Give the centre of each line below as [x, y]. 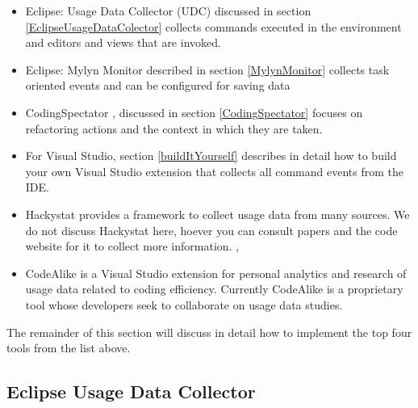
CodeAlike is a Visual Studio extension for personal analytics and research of [216, 273]
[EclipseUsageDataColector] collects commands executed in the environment [213, 26]
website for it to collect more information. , [132, 246]
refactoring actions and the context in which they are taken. [174, 128]
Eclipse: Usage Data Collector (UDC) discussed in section [168, 11]
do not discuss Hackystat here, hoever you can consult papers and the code [211, 230]
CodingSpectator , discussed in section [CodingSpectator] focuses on [194, 112]
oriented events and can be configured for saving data [158, 85]
